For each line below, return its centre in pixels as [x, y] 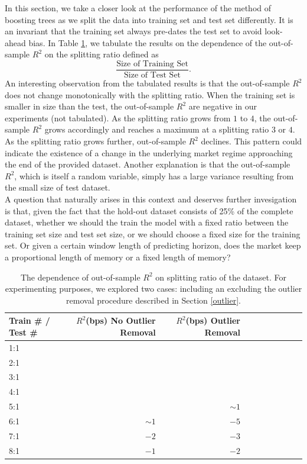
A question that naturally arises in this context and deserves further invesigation [151, 199]
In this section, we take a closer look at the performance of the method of [138, 8]
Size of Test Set [153, 75]
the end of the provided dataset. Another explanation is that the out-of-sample [148, 164]
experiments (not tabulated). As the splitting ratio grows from [118, 117]
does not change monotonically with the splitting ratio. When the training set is [150, 94]
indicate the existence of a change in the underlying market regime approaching [149, 152]
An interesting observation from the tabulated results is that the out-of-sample [147, 83]
